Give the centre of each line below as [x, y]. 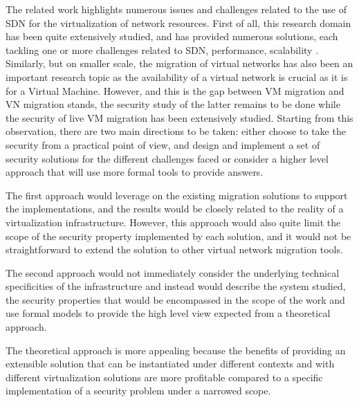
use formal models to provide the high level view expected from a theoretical [168, 313]
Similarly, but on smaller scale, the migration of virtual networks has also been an [179, 63]
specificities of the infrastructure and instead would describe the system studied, [176, 286]
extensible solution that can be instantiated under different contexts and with [170, 364]
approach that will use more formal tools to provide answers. [135, 172]
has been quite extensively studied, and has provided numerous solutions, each [172, 36]
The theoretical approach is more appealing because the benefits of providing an [176, 350]
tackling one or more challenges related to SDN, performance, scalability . [162, 49]
